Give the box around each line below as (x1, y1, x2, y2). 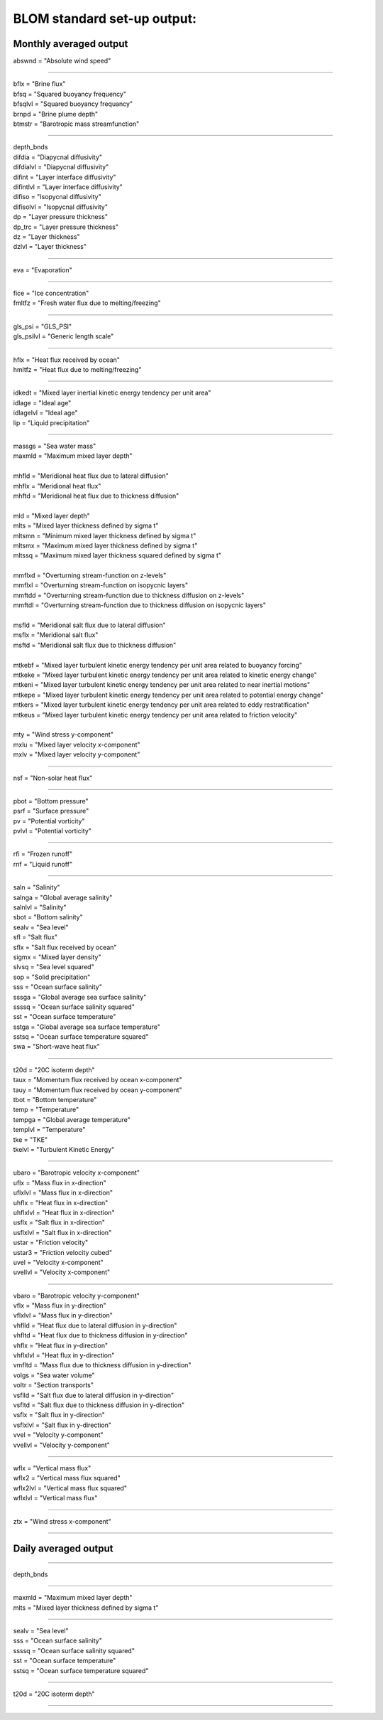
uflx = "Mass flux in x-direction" (13, 1178, 106, 1187)
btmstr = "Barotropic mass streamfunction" (13, 119, 140, 128)
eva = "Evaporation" (13, 265, 72, 274)
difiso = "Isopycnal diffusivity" (13, 193, 102, 201)
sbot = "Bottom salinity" (13, 913, 83, 922)
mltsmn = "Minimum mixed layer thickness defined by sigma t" (13, 531, 196, 540)
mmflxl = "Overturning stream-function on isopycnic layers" (13, 581, 188, 589)
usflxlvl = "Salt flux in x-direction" (13, 1228, 112, 1236)
